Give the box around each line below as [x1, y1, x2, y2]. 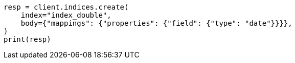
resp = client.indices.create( [4, 3, 129, 11]
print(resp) [4, 35, 51, 43]
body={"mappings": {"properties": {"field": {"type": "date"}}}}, [20, 19, 292, 27]
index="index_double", [20, 11, 111, 19]
